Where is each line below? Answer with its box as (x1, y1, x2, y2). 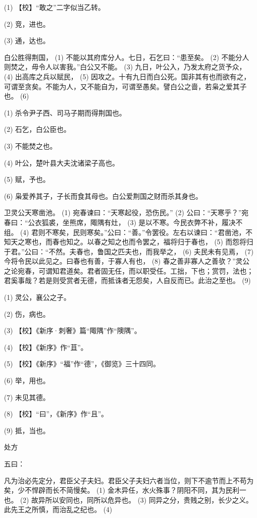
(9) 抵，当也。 (4, 425, 50, 435)
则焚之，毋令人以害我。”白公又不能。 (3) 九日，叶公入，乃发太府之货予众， (4, 61, 246, 72)
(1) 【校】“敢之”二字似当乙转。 (4, 2, 105, 12)
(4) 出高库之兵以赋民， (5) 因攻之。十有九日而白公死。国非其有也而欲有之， (4, 71, 251, 81)
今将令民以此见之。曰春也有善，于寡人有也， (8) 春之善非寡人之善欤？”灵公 (4, 256, 250, 266)
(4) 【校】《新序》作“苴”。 (4, 342, 88, 352)
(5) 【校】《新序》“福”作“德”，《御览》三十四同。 (4, 358, 160, 369)
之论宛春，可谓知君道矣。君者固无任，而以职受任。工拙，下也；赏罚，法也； (4, 265, 254, 276)
